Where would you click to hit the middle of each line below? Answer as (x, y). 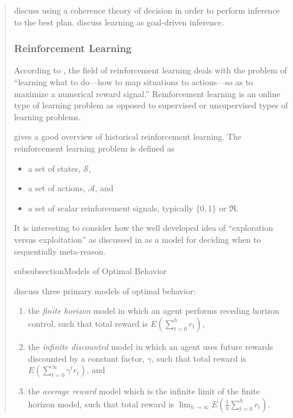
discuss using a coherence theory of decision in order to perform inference (147, 10)
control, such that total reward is (88, 323)
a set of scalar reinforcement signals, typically (111, 208)
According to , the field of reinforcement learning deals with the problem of (150, 70)
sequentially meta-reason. (60, 251)
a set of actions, (57, 188)
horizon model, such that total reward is (101, 403)
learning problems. (47, 116)
